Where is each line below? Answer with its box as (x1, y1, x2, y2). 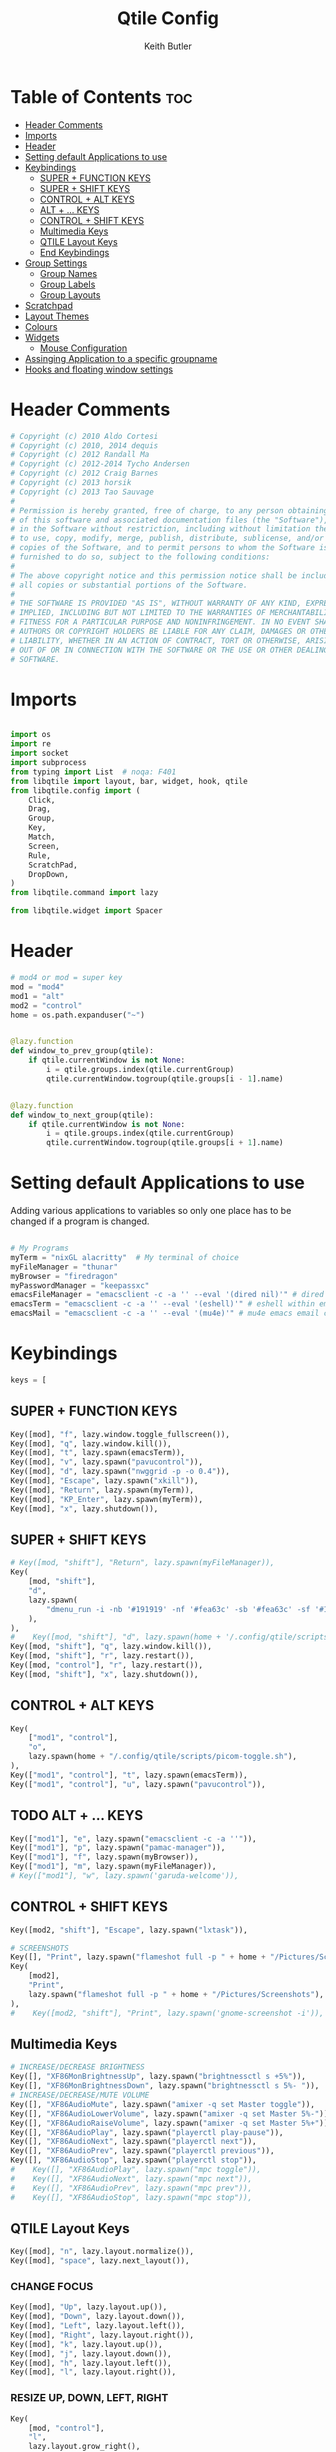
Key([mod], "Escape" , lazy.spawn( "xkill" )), (10, 1476, 199, 1486)
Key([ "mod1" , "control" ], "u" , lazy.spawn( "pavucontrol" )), (10, 1779, 267, 1789)
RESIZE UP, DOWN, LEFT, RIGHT (10, 2391, 169, 2405)
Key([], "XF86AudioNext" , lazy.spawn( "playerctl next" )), (10, 2137, 257, 2147)
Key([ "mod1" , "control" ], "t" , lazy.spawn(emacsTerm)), (10, 1770, 248, 1780)
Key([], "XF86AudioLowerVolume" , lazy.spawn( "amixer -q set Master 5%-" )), (10, 2108, 333, 2119)
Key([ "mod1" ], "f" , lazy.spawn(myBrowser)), (10, 1852, 199, 1862)
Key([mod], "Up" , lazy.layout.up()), (10, 2302, 168, 2312)
